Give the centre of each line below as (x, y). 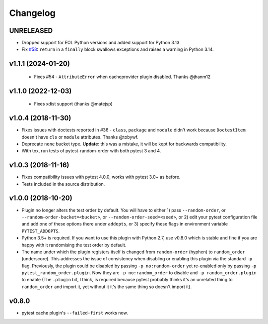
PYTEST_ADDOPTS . (41, 231)
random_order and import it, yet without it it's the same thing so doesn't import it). (107, 287)
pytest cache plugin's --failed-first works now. (75, 313)
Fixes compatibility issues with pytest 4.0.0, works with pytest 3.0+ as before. (101, 177)
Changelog (32, 13)
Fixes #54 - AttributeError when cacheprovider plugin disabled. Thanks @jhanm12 (122, 77)
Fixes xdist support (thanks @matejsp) (73, 104)
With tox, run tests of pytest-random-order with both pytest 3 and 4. (91, 151)
